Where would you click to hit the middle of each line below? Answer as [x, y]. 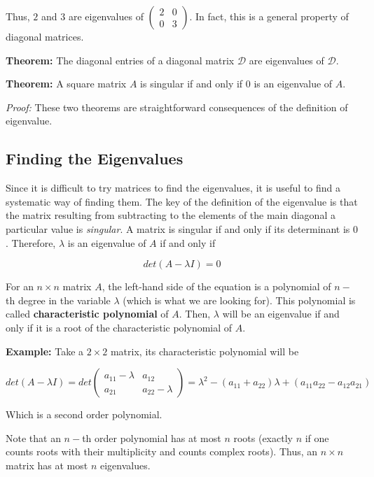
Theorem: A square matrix [66, 84]
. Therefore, [31, 242]
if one [317, 437]
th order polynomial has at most [152, 437]
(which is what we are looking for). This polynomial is [239, 300]
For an [20, 286]
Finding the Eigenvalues [95, 158]
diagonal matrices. [45, 36]
